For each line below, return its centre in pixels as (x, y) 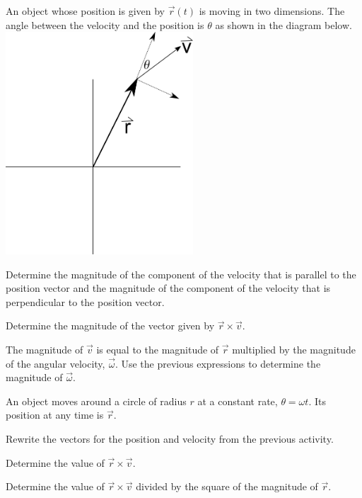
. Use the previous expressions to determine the (218, 363)
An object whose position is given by (86, 11)
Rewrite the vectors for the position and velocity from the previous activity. (170, 439)
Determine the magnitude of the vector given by (110, 326)
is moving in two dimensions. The (272, 11)
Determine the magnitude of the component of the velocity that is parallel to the (181, 274)
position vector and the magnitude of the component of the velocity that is (168, 288)
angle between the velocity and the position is (105, 24)
